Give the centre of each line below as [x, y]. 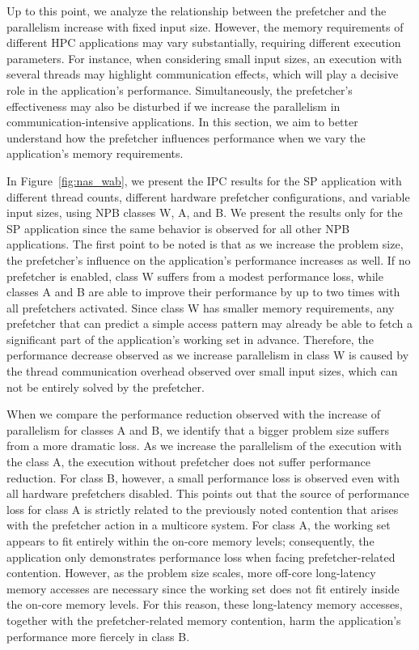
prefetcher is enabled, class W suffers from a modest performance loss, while [195, 276]
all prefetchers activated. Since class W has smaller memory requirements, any [201, 307]
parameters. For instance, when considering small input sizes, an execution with [204, 58]
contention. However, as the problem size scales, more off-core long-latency [191, 573]
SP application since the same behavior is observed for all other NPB [178, 228]
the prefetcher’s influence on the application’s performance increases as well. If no [209, 259]
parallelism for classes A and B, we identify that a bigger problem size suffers [198, 429]
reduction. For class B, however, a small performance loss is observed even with [203, 477]
